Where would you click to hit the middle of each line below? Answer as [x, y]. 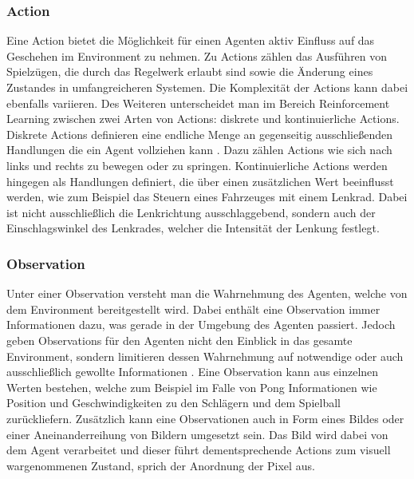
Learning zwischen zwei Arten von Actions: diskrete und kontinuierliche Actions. [203, 119]
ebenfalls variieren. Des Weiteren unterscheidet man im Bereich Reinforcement [198, 103]
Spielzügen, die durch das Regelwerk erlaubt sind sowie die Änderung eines [190, 71]
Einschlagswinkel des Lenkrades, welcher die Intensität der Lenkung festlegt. [193, 228]
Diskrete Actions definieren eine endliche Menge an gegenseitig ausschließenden [200, 134]
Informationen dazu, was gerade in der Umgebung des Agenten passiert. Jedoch [201, 325]
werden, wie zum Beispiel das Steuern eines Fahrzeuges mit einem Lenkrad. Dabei [207, 197]
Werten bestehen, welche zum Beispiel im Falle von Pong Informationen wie [192, 387]
